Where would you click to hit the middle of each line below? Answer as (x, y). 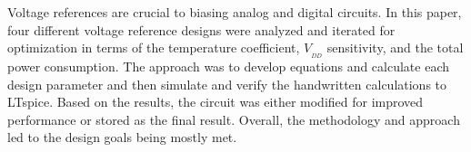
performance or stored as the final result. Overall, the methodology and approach (234, 119)
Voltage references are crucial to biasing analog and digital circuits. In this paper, (235, 12)
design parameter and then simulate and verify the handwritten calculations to (227, 84)
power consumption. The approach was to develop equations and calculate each (229, 66)
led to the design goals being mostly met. (122, 137)
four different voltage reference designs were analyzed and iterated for (201, 29)
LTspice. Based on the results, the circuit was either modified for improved (215, 102)
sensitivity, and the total (395, 47)
